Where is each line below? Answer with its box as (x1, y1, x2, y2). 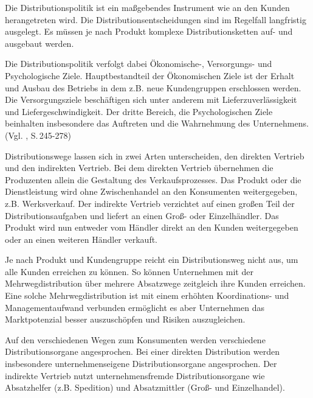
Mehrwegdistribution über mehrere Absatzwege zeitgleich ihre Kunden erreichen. (5, 277, 306, 290)
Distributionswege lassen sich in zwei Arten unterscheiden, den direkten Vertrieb (5, 149, 304, 162)
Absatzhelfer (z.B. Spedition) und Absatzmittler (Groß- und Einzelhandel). (5, 381, 285, 394)
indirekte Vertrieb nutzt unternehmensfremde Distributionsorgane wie (5, 369, 265, 382)
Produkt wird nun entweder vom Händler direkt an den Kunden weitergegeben (5, 221, 298, 234)
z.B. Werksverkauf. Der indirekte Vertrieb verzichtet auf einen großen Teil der (5, 197, 295, 209)
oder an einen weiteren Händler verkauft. (5, 232, 158, 245)
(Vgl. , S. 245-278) (5, 128, 71, 141)
